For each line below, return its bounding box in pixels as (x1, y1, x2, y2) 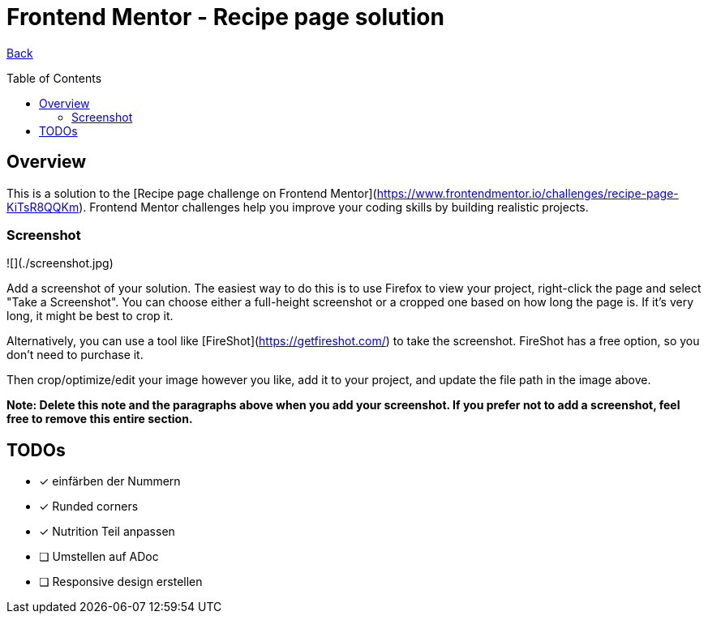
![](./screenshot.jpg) (6, 256, 114, 271)
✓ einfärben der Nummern (39, 474, 181, 489)
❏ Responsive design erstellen (39, 575, 203, 589)
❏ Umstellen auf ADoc (39, 549, 159, 564)
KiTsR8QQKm (6, 199, 79, 214)
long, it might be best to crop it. (6, 309, 174, 323)
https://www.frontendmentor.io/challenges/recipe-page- (376, 186, 679, 200)
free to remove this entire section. (6, 412, 193, 426)
